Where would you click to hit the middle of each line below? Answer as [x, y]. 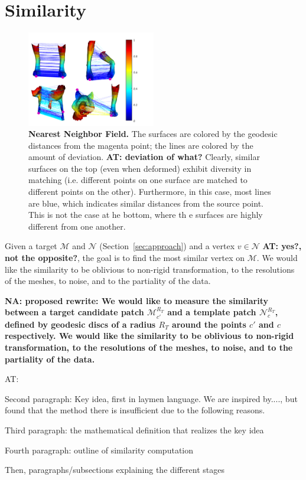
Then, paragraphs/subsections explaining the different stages [115, 470]
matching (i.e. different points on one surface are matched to [138, 180]
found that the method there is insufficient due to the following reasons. [135, 410]
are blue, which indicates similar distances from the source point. [146, 203]
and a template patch [212, 312]
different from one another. [77, 226]
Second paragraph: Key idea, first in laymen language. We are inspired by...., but [151, 398]
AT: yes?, [282, 246]
